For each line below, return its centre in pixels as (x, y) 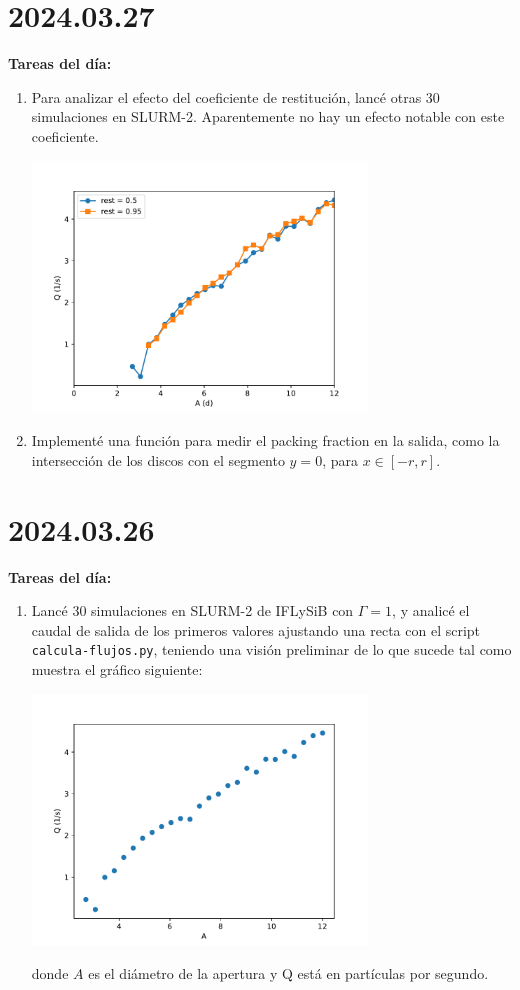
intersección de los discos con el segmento (158, 459)
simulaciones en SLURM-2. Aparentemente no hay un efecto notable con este (268, 116)
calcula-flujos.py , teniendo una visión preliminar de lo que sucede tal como (271, 649)
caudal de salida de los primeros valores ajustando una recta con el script (256, 629)
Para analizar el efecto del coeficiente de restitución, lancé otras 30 (235, 96)
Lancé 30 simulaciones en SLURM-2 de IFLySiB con (192, 610)
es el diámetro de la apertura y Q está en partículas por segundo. (288, 973)
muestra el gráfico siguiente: (117, 668)
